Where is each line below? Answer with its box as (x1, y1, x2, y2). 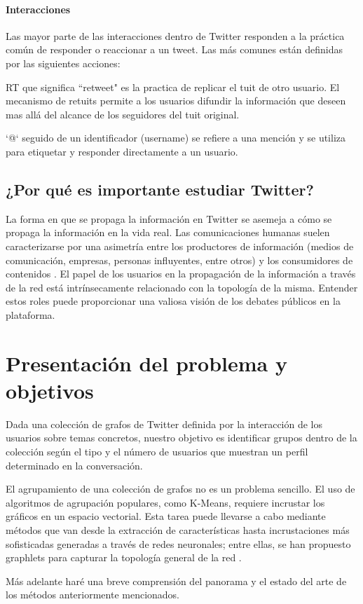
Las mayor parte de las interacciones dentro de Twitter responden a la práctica (6, 28, 345, 43)
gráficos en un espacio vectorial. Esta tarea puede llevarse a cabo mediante (6, 509, 326, 523)
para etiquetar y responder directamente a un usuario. (6, 144, 238, 158)
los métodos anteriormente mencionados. (6, 587, 180, 602)
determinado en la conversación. (6, 458, 143, 472)
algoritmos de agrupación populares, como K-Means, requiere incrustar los (6, 495, 325, 509)
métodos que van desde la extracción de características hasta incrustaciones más (6, 522, 350, 537)
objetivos (6, 376, 94, 404)
